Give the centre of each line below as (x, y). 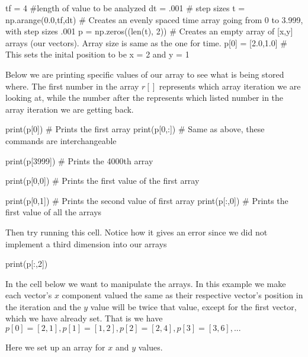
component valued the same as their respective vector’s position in (182, 295)
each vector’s (29, 295)
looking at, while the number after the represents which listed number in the (145, 98)
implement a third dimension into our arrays (86, 243)
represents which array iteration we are (230, 86)
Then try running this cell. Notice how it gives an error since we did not (137, 232)
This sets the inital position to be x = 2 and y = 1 (97, 54)
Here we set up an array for (55, 347)
